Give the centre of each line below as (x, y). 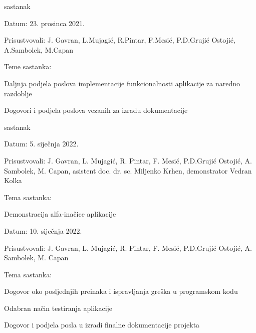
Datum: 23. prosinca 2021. (44, 23)
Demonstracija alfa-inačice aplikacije (60, 214)
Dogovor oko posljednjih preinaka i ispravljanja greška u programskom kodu (121, 291)
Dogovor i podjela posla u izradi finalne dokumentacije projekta (102, 325)
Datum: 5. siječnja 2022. (41, 144)
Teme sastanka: (28, 66)
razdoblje (18, 93)
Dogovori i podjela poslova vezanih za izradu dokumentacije (96, 110)
